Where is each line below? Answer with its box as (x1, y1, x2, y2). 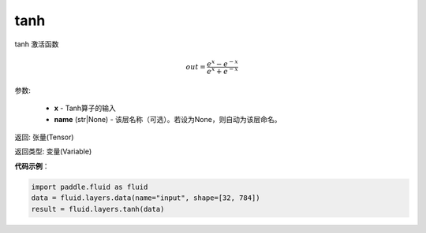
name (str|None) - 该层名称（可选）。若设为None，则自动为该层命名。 (54, 114, 282, 124)
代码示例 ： (14, 161, 50, 171)
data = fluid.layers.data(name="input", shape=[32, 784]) (31, 194, 260, 202)
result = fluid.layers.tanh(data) (31, 205, 165, 213)
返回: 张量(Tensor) (14, 132, 74, 142)
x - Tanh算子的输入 (54, 103, 116, 113)
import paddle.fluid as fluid (31, 182, 148, 191)
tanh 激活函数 (14, 39, 59, 49)
